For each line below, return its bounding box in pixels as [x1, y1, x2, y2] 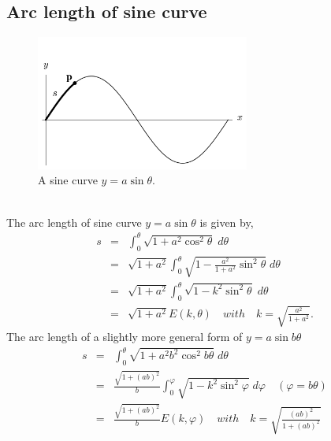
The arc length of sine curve [6, 213, 142, 230]
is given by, [199, 213, 254, 230]
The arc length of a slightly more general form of [6, 328, 243, 345]
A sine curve [38, 172, 98, 188]
